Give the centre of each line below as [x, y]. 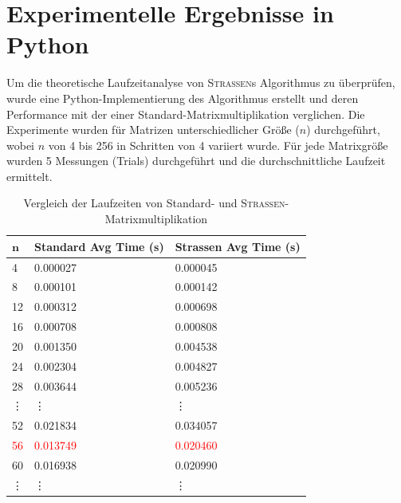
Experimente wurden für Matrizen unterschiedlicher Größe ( [153, 130]
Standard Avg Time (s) [99, 246]
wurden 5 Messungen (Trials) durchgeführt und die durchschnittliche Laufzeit [196, 161]
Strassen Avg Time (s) [238, 246]
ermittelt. [29, 176]
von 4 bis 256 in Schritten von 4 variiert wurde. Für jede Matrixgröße [218, 145]
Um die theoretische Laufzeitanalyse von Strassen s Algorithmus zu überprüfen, [201, 83]
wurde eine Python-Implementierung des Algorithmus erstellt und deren [183, 98]
